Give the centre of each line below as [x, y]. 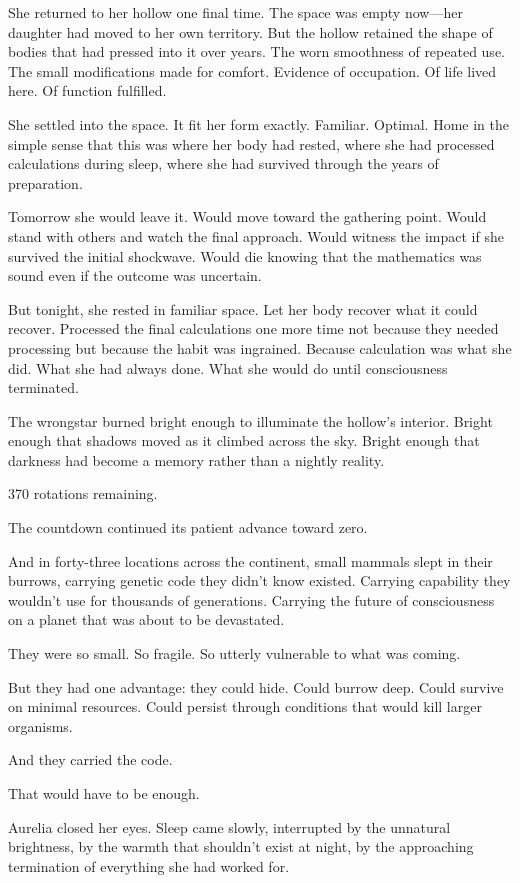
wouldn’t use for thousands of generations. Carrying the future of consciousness [251, 599]
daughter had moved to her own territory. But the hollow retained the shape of [250, 31]
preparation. [45, 182]
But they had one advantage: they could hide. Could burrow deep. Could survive [256, 686]
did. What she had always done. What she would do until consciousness [228, 367]
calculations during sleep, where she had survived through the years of [223, 163]
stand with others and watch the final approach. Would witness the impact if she [256, 235]
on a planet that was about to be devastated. [146, 619]
